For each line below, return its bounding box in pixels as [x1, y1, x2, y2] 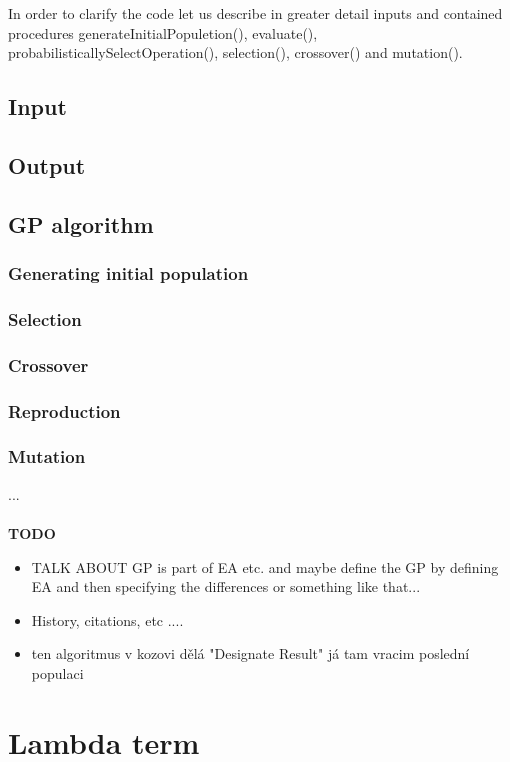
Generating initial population [8, 261, 249, 286]
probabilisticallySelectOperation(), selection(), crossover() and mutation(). [8, 42, 463, 63]
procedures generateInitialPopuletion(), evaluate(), [8, 22, 318, 43]
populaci [31, 662, 84, 683]
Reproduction [8, 398, 121, 423]
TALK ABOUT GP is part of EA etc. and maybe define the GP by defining [31, 556, 499, 577]
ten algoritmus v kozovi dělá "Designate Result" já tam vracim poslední [31, 643, 470, 664]
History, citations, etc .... [31, 609, 184, 630]
